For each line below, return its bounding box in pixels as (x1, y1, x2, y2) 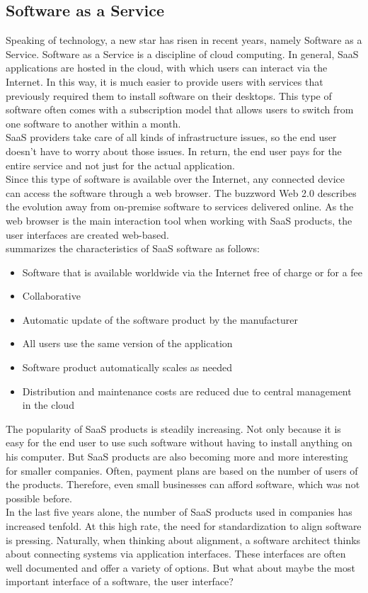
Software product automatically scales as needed (22, 360, 233, 375)
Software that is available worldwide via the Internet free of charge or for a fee (22, 264, 363, 279)
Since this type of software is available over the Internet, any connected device (6, 171, 345, 186)
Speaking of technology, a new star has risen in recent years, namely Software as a (6, 33, 362, 47)
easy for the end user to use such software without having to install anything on (6, 435, 352, 450)
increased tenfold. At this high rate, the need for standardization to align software (6, 519, 362, 533)
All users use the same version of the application (22, 336, 233, 351)
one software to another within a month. (6, 115, 181, 130)
